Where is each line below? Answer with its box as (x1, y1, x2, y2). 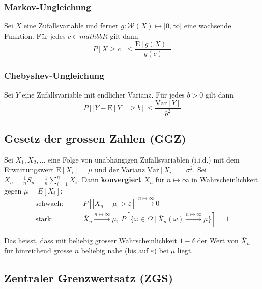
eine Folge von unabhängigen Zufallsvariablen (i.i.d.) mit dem (47, 154, 240, 165)
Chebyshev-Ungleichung (4, 69, 104, 82)
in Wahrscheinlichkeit (191, 174, 258, 185)
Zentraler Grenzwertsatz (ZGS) (4, 270, 173, 285)
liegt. (177, 245, 193, 255)
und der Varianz (95, 164, 145, 175)
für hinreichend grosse (4, 245, 73, 255)
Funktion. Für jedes (4, 30, 66, 41)
